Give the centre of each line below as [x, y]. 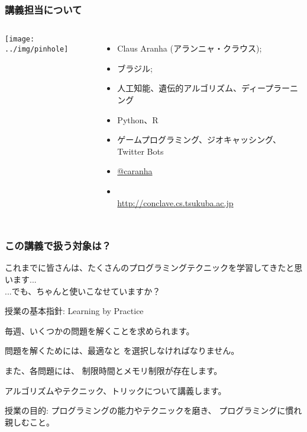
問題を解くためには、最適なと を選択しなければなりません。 [122, 351]
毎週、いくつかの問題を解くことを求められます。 [100, 330]
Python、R [138, 119]
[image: [20, 39]
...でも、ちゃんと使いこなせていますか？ [83, 291]
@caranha [135, 171]
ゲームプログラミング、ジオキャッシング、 [199, 140]
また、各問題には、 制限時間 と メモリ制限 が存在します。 [114, 370]
